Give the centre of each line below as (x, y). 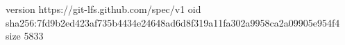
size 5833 (25, 36)
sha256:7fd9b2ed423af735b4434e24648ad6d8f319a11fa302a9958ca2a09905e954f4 (173, 22)
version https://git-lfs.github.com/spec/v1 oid (103, 9)
